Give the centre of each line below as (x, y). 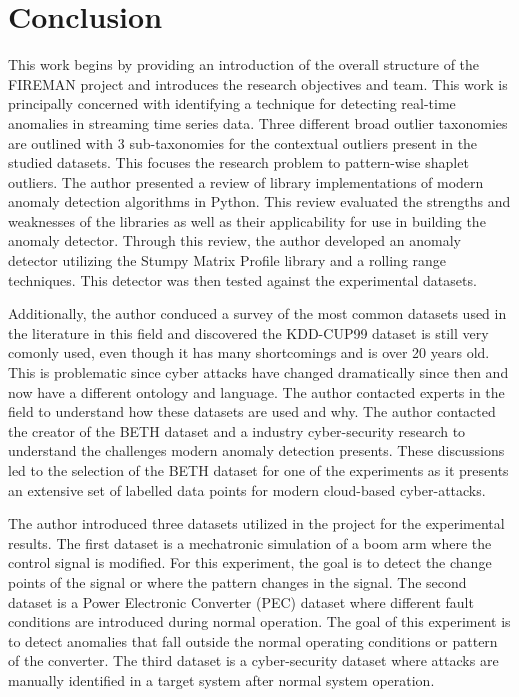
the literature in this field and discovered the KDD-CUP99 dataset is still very (248, 332)
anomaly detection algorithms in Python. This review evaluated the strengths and (259, 201)
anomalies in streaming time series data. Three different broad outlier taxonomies (258, 122)
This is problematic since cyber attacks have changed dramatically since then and (258, 372)
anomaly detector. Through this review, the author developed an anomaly (234, 240)
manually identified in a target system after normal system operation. (221, 679)
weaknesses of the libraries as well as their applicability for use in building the (247, 220)
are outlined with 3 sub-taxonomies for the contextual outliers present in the (243, 142)
